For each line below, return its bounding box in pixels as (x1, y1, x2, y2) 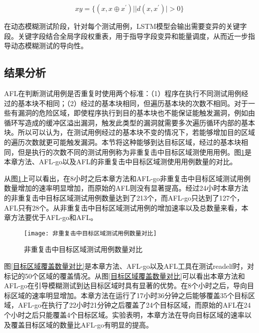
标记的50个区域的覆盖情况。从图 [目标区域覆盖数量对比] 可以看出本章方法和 (4, 270, 245, 281)
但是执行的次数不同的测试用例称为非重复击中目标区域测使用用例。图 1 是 (17, 146, 252, 157)
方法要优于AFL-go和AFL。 (10, 212, 98, 222)
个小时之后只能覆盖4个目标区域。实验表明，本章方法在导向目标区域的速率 (4, 309, 245, 320)
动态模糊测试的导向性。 (10, 40, 88, 51)
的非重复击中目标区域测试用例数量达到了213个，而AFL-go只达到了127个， (4, 192, 244, 203)
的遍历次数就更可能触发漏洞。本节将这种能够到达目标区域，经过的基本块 (4, 136, 241, 147)
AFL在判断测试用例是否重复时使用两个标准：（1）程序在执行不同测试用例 (4, 88, 242, 98)
